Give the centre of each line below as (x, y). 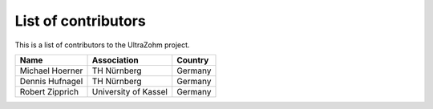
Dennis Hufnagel (51, 81)
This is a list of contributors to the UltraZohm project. (102, 45)
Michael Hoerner (51, 71)
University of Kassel (130, 91)
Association (115, 60)
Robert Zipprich (49, 91)
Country (193, 60)
